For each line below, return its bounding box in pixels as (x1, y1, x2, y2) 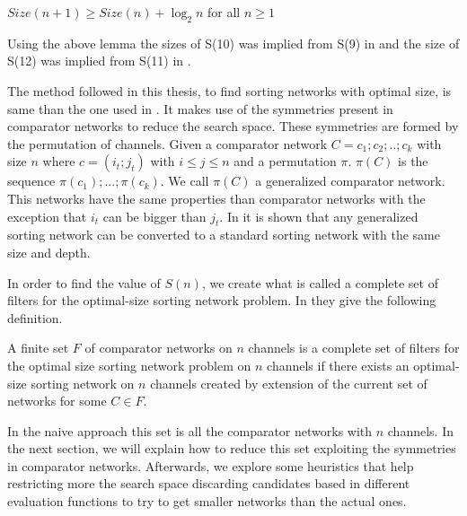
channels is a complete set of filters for (248, 338, 460, 357)
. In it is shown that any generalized (219, 206, 419, 225)
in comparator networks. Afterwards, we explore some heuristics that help (7, 456, 414, 475)
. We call (160, 171, 209, 190)
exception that (7, 206, 87, 225)
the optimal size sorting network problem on (7, 355, 251, 374)
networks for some (7, 391, 107, 410)
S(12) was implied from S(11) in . (7, 51, 191, 70)
